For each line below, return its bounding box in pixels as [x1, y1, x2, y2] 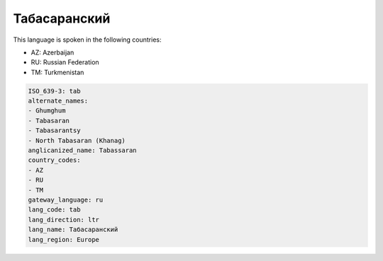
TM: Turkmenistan [30, 68, 84, 76]
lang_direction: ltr [28, 216, 99, 224]
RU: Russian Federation [30, 58, 99, 66]
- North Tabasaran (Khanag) [28, 137, 126, 144]
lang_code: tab [28, 206, 81, 214]
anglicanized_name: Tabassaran [28, 146, 138, 155]
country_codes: [28, 156, 81, 164]
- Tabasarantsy [28, 127, 81, 134]
